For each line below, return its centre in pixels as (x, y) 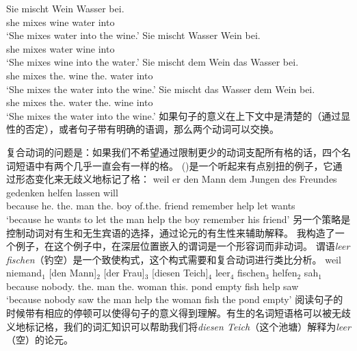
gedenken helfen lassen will (62, 192)
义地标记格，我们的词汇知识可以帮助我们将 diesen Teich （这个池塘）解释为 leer (178, 326)
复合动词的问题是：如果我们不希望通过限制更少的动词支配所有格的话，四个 (174, 152)
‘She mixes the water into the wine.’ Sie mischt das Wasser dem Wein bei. (161, 89)
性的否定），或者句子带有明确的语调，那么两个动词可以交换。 (143, 129)
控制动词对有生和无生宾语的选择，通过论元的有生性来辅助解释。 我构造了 (171, 232)
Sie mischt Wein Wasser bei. (65, 8)
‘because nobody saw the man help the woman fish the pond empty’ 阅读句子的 (175, 299)
